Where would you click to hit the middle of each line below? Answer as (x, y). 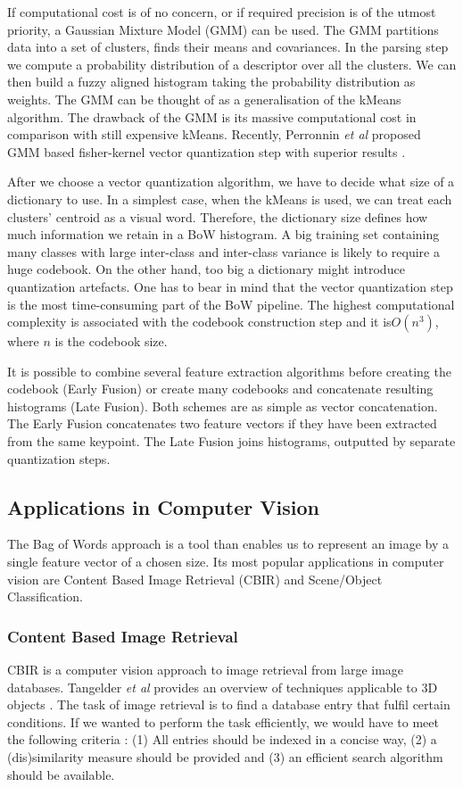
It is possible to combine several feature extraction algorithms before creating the (229, 371)
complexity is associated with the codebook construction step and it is (199, 322)
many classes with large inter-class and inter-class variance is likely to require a (223, 251)
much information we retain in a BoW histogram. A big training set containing (223, 234)
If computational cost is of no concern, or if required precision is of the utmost (222, 12)
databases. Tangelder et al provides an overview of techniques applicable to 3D (223, 687)
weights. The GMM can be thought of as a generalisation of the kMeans (204, 99)
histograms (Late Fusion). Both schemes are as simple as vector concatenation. (223, 406)
